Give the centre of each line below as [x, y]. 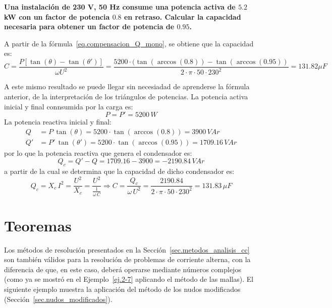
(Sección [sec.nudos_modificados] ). [58, 299]
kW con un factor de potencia [57, 16]
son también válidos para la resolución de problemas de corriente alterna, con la [127, 259]
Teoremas [38, 225]
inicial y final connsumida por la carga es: [69, 106]
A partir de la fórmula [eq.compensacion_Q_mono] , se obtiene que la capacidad [129, 43]
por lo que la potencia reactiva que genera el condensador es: [98, 152]
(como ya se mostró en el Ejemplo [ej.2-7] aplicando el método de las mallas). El [129, 279]
